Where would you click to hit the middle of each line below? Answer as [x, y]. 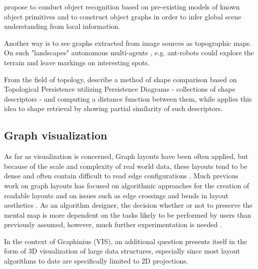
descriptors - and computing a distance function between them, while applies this [128, 98]
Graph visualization [56, 135]
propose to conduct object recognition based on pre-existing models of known [122, 6]
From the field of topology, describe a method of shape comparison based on [121, 79]
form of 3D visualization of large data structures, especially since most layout [122, 251]
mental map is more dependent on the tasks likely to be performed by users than [128, 214]
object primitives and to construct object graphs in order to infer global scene [123, 16]
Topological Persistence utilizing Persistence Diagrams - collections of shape [120, 89]
